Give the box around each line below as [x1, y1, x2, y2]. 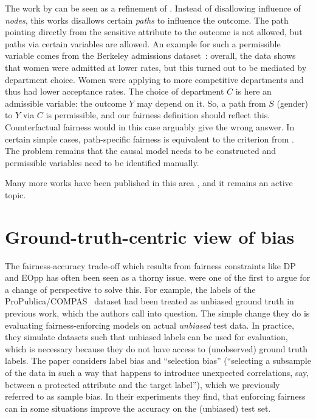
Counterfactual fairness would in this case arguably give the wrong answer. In [5, 120, 295, 133]
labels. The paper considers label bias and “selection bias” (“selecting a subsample [5, 354, 311, 367]
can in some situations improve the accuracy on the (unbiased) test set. [5, 401, 271, 414]
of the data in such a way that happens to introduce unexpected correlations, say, [5, 366, 309, 378]
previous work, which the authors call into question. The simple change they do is [5, 307, 310, 319]
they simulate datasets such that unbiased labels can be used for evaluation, [5, 330, 288, 343]
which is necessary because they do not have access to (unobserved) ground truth [5, 342, 308, 355]
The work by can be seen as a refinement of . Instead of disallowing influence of [5, 2, 301, 14]
